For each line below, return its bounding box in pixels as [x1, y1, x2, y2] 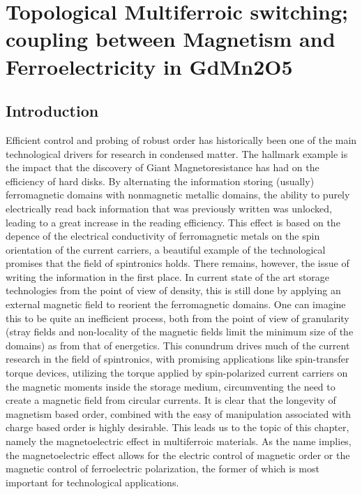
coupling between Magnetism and [6, 24, 335, 53]
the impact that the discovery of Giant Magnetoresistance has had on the [6, 160, 319, 175]
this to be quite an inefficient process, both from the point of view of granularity [6, 310, 349, 325]
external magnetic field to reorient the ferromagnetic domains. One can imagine [6, 297, 346, 312]
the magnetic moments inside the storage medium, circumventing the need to [6, 379, 335, 393]
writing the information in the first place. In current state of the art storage [6, 269, 330, 284]
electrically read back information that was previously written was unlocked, [6, 201, 332, 215]
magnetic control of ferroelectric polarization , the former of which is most [6, 461, 319, 476]
